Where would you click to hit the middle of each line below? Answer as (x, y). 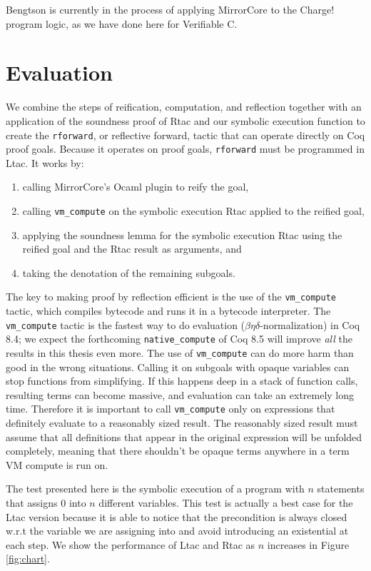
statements (341, 489)
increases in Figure (308, 544)
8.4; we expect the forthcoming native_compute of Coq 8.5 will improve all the (179, 339)
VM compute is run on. (57, 464)
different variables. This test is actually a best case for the (226, 503)
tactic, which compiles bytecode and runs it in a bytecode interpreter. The (168, 311)
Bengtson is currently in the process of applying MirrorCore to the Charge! (170, 9)
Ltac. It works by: (45, 162)
